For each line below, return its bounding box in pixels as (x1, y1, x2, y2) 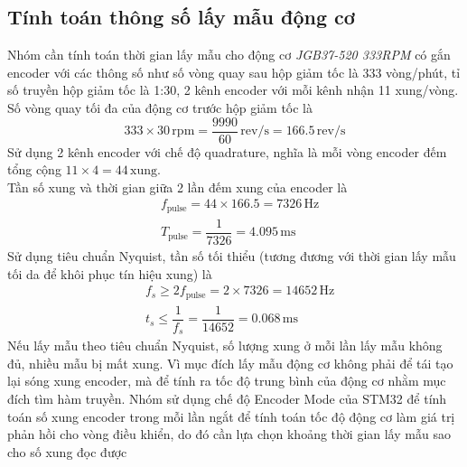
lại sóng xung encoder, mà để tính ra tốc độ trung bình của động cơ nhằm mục (7, 371, 446, 390)
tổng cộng (7, 160, 61, 179)
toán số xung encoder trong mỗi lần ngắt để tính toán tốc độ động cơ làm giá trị (7, 406, 455, 425)
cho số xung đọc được (7, 442, 127, 461)
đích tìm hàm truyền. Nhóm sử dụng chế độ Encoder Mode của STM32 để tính (7, 389, 447, 407)
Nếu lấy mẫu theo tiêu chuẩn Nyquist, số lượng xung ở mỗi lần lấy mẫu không (7, 336, 443, 355)
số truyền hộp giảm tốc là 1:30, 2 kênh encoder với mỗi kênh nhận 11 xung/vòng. (7, 80, 459, 99)
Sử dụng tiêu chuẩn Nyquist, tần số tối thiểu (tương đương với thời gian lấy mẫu (7, 247, 456, 265)
